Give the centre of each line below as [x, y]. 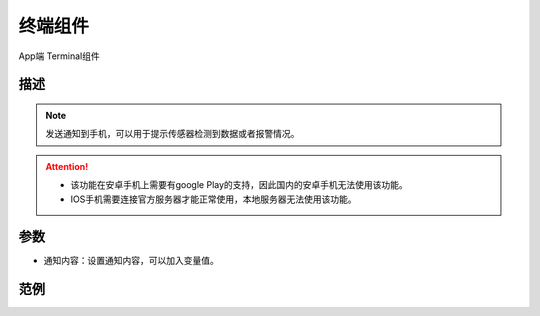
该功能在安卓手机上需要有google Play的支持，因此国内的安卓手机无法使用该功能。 [239, 185]
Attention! [67, 166]
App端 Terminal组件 [59, 56]
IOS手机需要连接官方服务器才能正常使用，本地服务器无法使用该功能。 [213, 199]
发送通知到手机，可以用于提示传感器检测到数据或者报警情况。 [172, 134]
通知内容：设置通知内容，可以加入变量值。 [131, 261]
